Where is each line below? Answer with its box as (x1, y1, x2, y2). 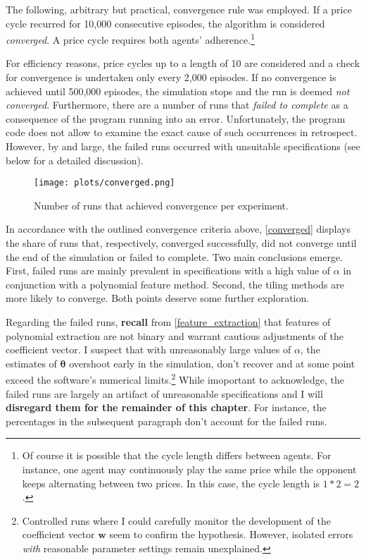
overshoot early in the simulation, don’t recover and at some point (69, 355, 355, 370)
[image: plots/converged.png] (34, 178, 175, 188)
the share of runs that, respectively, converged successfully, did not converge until (6, 236, 357, 250)
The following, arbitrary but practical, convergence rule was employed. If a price (6, 2, 352, 16)
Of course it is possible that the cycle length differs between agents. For (22, 448, 332, 463)
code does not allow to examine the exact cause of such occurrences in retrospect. (6, 125, 358, 140)
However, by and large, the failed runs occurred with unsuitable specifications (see (6, 139, 360, 153)
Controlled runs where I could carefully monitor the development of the (22, 513, 331, 528)
